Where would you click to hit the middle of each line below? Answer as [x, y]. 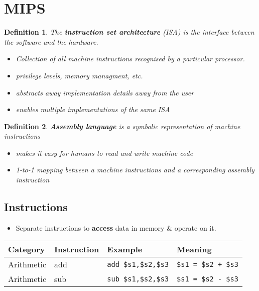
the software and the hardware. [51, 41]
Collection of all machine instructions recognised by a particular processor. [130, 59]
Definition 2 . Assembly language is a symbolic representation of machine [122, 126]
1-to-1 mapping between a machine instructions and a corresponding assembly [135, 170]
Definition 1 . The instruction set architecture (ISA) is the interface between [129, 32]
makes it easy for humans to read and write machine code [104, 153]
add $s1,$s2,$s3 [138, 264]
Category [27, 249]
